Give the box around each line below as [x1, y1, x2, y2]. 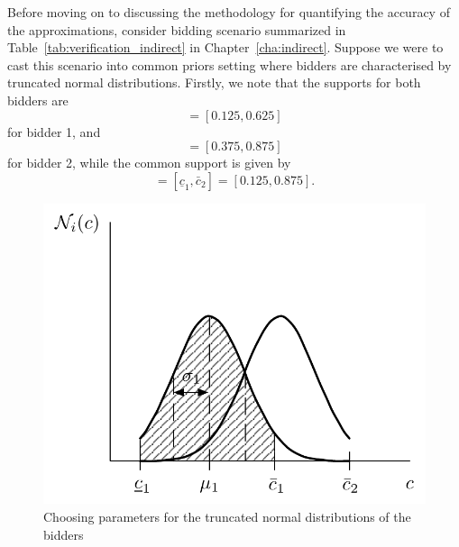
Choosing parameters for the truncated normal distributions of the [43, 506, 411, 525]
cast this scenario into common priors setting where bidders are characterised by [7, 55, 452, 74]
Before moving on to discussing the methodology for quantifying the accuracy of [7, 3, 450, 21]
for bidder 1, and [7, 122, 101, 141]
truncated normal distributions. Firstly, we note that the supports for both [7, 73, 421, 92]
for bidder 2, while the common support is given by [7, 153, 291, 172]
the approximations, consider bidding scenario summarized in [7, 20, 346, 39]
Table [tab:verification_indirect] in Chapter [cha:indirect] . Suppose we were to [7, 38, 444, 57]
